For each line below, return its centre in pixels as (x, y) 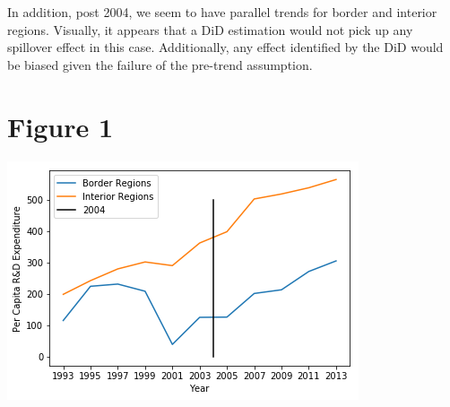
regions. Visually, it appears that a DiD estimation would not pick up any (210, 29)
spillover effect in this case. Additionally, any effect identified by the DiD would (225, 47)
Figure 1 (61, 126)
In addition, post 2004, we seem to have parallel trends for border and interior (222, 12)
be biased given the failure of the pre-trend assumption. (160, 64)
